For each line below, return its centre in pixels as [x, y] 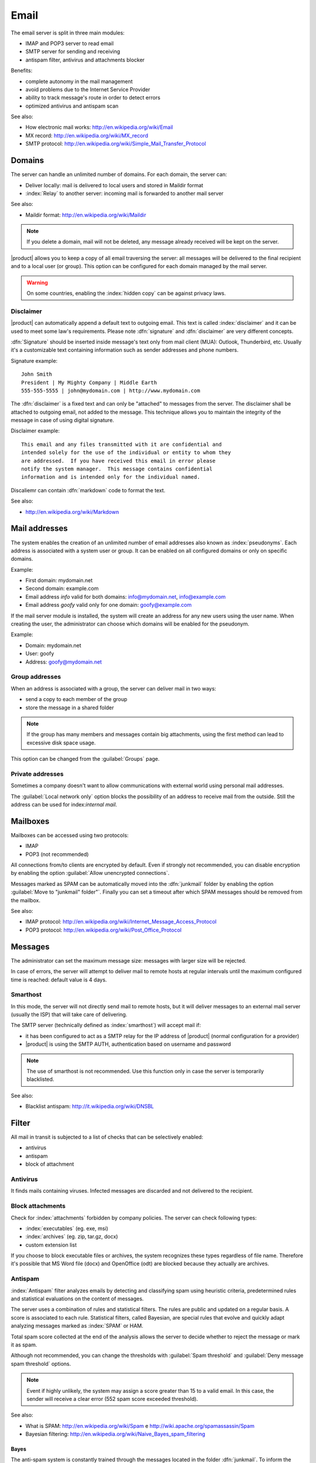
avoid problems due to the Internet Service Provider [88, 89]
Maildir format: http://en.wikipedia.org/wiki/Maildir [86, 215]
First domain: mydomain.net [59, 581]
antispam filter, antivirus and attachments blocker [85, 60]
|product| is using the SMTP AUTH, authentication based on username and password [128, 1044]
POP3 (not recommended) [57, 854]
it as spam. [24, 1344]
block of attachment [50, 1164]
